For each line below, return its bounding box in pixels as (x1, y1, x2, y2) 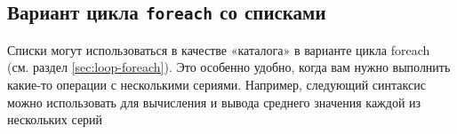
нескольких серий (7, 110, 103, 129)
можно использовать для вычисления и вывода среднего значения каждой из (7, 92, 421, 111)
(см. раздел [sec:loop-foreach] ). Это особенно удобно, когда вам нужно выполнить (7, 58, 451, 76)
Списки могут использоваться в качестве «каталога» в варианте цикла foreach (7, 40, 430, 59)
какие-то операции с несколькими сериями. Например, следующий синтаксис (7, 75, 426, 93)
